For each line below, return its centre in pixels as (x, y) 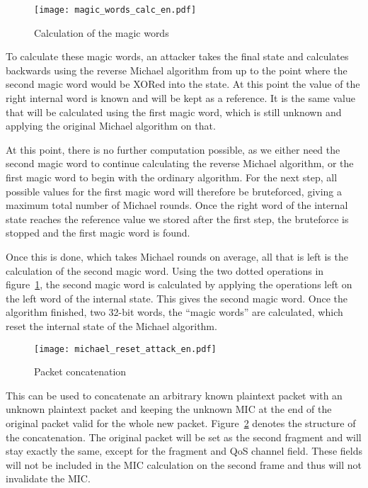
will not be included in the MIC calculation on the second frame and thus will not (184, 464)
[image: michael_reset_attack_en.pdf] (125, 349)
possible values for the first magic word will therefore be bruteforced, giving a (174, 191)
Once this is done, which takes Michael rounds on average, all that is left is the (177, 256)
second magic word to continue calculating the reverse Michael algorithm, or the (180, 163)
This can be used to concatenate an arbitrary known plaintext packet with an (174, 395)
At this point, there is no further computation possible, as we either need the (173, 149)
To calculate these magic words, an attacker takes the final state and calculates (177, 56)
